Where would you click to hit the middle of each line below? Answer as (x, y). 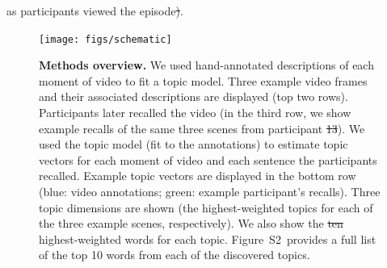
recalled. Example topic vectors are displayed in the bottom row (198, 176)
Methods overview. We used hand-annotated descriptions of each (206, 65)
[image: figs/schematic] (105, 39)
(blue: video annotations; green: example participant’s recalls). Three (210, 191)
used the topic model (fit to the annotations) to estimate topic (193, 144)
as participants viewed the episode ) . (95, 10)
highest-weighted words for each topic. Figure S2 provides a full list (208, 239)
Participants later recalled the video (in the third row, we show (195, 113)
